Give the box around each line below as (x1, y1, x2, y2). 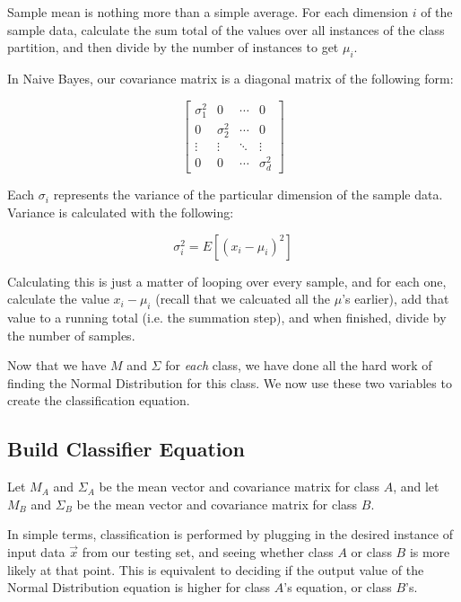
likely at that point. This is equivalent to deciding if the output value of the (7, 560, 424, 579)
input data (7, 542, 65, 561)
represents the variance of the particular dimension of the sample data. (53, 185, 443, 204)
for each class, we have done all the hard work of (165, 356, 432, 375)
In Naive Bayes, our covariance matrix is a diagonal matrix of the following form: (7, 68, 454, 87)
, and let (393, 477, 439, 496)
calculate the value (7, 289, 109, 308)
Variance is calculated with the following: (7, 203, 234, 222)
